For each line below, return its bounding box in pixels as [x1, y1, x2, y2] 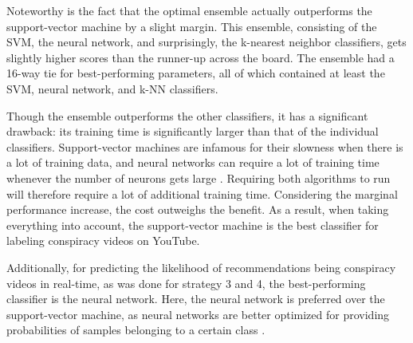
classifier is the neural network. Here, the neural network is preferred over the [6, 290, 385, 307]
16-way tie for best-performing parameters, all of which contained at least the [6, 65, 385, 81]
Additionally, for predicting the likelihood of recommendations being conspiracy [6, 258, 396, 275]
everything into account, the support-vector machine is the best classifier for [6, 216, 379, 233]
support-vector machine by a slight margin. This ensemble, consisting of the [6, 18, 377, 34]
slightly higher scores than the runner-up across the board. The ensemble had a [6, 49, 395, 65]
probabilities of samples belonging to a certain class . [6, 321, 265, 338]
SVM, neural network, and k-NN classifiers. [6, 80, 218, 97]
